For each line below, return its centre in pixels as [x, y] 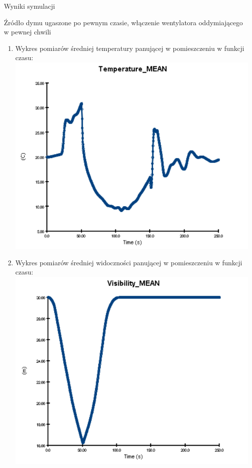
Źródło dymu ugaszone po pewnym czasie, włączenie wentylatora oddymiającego [123, 22]
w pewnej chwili [28, 32]
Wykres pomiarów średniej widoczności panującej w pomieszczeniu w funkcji [129, 262]
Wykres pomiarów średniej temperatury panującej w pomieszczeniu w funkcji [130, 48]
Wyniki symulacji [30, 6]
